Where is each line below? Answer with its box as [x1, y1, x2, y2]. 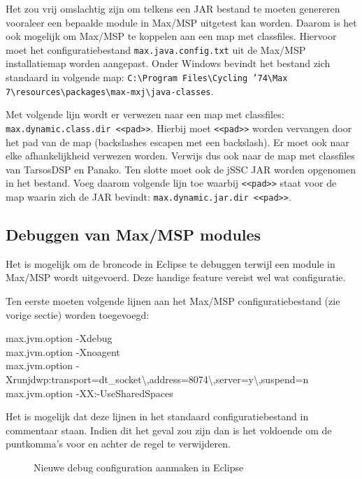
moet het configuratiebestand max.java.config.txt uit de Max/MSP [6, 42, 306, 57]
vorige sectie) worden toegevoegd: [6, 307, 150, 322]
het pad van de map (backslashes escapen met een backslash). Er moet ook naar [6, 134, 349, 149]
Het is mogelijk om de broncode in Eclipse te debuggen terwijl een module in [6, 256, 335, 271]
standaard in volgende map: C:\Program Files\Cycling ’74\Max [6, 70, 288, 85]
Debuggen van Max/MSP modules [6, 224, 261, 245]
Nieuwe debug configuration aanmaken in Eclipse [34, 460, 244, 475]
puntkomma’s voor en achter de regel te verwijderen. [6, 436, 231, 451]
